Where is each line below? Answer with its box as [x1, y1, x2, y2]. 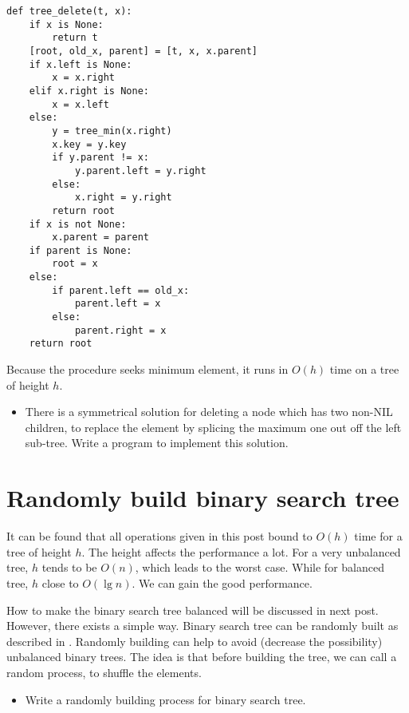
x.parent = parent [52, 232, 149, 244]
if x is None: [29, 18, 104, 30]
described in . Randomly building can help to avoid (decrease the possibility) [6, 632, 383, 649]
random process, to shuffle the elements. [6, 663, 202, 680]
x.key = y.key [52, 138, 127, 150]
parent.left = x [74, 298, 161, 310]
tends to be [41, 559, 97, 576]
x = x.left [52, 98, 109, 110]
